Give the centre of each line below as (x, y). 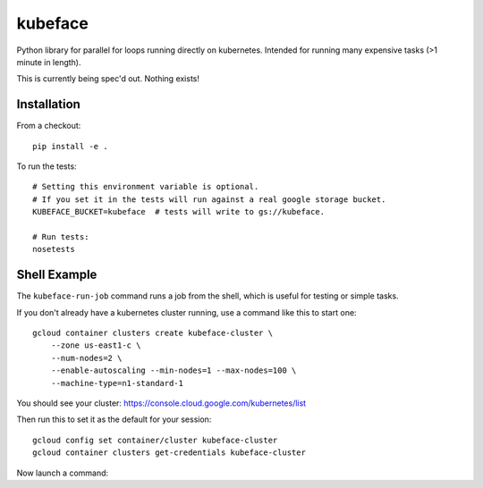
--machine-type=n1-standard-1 (117, 383)
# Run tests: (61, 236)
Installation (48, 104)
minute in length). (49, 62)
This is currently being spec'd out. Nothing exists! (108, 79)
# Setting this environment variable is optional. (146, 187)
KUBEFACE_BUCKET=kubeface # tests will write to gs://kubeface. (179, 212)
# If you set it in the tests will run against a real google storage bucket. (209, 199)
